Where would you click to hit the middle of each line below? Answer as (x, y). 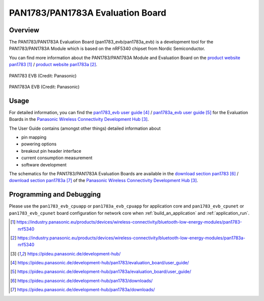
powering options (39, 144)
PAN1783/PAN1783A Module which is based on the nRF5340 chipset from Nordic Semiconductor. (107, 48)
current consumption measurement (57, 158)
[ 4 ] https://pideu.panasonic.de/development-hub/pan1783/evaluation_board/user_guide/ (100, 263)
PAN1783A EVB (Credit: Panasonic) (44, 87)
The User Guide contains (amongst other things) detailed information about (85, 128)
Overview (24, 30)
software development (44, 164)
